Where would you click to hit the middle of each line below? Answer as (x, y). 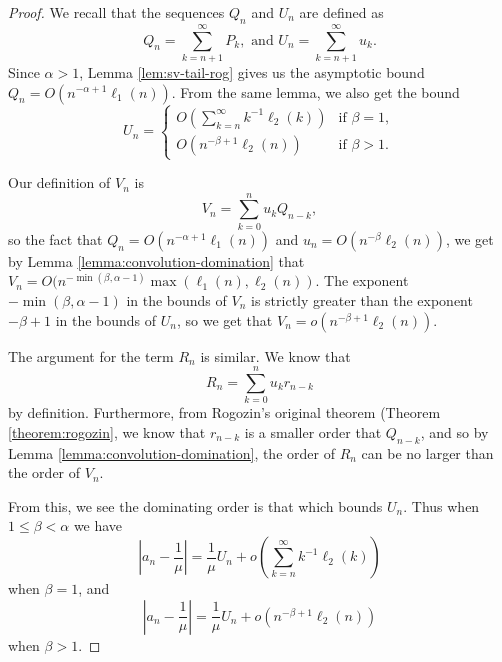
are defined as (341, 12)
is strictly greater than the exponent (362, 299)
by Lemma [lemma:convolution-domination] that (156, 260)
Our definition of (59, 182)
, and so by (454, 431)
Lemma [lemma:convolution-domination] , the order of (171, 452)
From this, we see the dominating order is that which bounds (195, 505)
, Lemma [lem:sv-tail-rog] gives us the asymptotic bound (252, 71)
